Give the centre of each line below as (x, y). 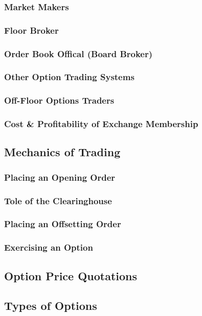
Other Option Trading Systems (69, 77)
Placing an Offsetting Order (63, 224)
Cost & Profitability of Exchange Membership (101, 124)
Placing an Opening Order (60, 177)
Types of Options (51, 306)
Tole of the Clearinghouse (58, 200)
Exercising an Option (49, 247)
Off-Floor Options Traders (59, 100)
